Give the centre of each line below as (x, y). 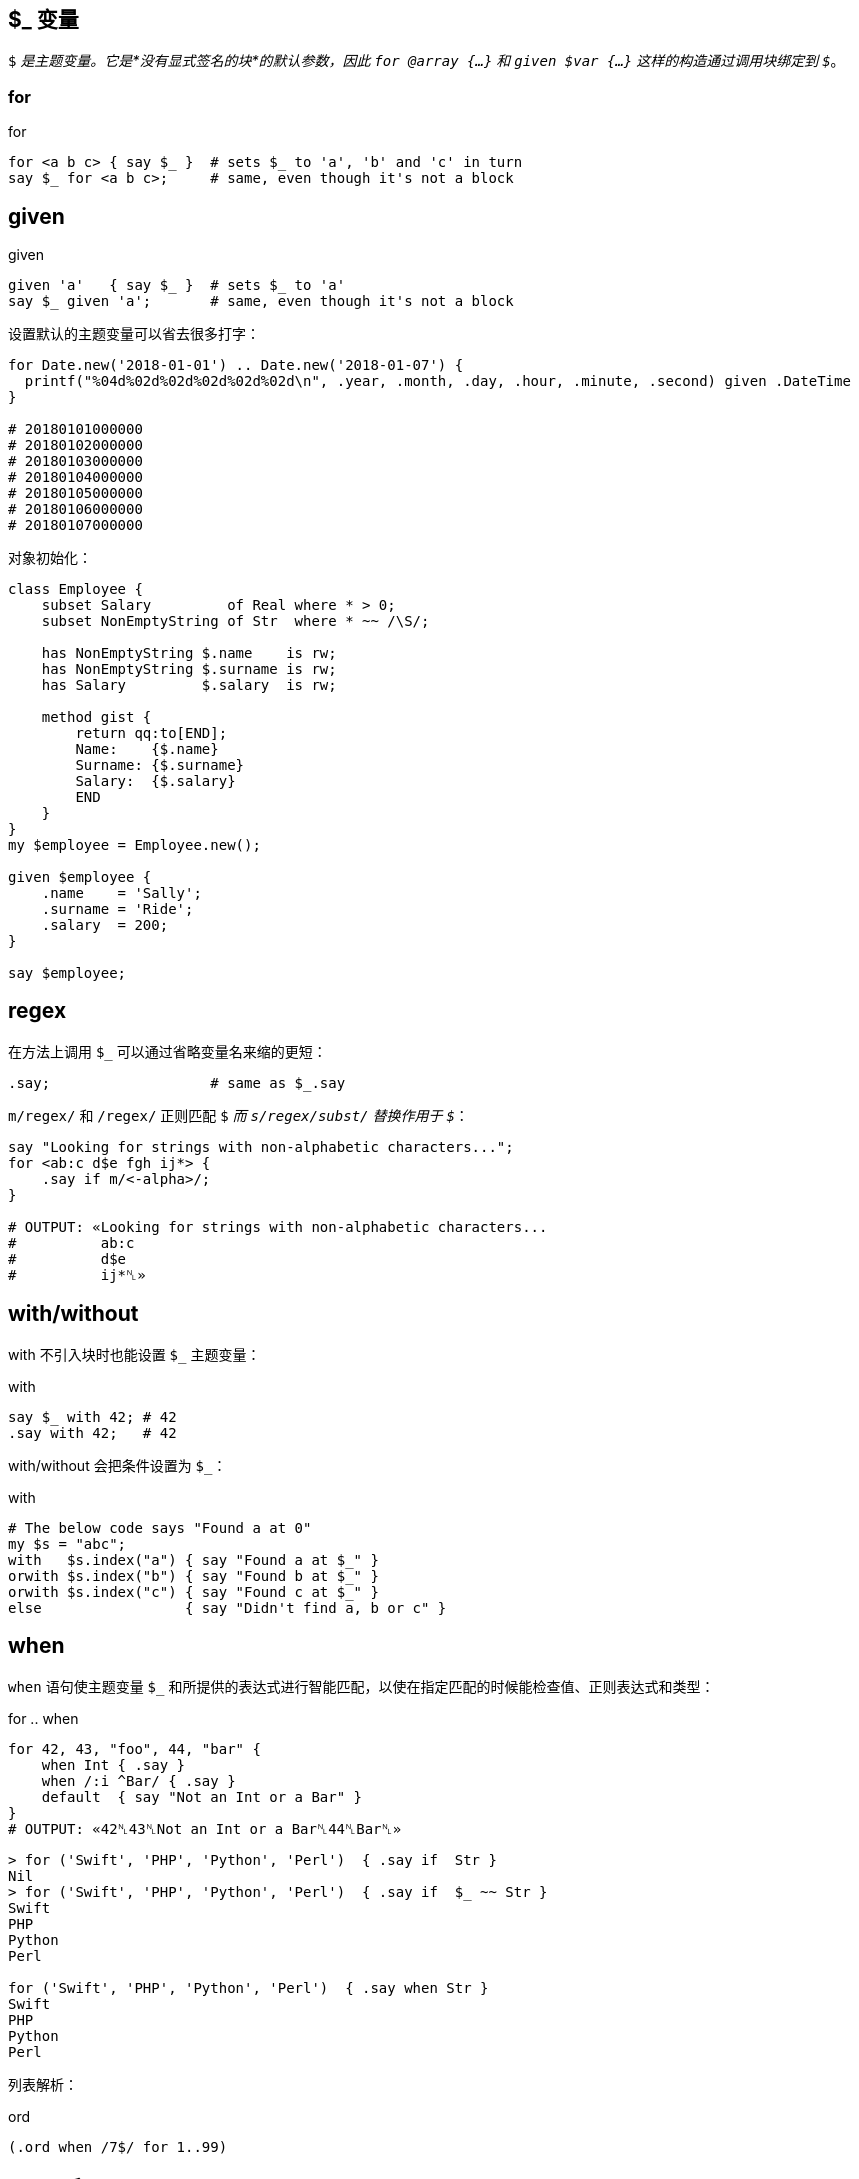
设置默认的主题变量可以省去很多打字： (134, 334)
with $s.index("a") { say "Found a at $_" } (193, 1559)
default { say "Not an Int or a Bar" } (202, 1796)
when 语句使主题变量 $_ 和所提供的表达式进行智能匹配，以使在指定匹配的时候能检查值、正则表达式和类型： (361, 1686)
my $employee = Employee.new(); (134, 845)
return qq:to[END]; (151, 733)
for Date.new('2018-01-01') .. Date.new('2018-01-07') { (236, 365)
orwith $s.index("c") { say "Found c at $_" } (193, 1591)
